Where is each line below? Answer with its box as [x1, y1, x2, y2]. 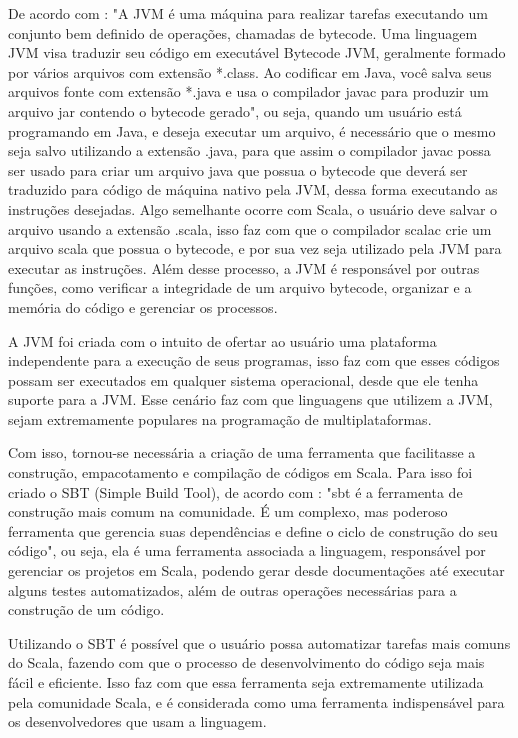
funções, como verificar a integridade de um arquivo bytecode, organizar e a [8, 277, 472, 298]
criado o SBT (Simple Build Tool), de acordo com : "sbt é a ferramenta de [8, 481, 463, 502]
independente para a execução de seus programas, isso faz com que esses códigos [8, 350, 500, 371]
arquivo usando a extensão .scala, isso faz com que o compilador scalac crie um [8, 218, 492, 239]
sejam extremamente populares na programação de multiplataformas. [8, 408, 432, 429]
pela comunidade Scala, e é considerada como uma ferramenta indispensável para [8, 691, 505, 712]
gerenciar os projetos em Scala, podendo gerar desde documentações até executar [8, 560, 505, 581]
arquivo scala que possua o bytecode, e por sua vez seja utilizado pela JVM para [8, 238, 502, 259]
